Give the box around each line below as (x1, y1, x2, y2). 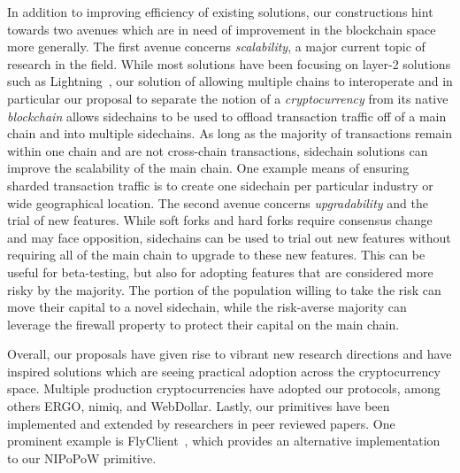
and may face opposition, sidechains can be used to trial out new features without (7, 228, 451, 246)
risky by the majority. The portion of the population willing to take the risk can (7, 280, 441, 299)
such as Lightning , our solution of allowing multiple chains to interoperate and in (7, 72, 453, 90)
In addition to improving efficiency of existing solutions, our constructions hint (7, 3, 433, 20)
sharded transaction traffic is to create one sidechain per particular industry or (7, 175, 433, 194)
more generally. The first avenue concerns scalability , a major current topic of (7, 37, 425, 56)
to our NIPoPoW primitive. (7, 448, 157, 467)
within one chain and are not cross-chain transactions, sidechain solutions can (7, 141, 428, 159)
